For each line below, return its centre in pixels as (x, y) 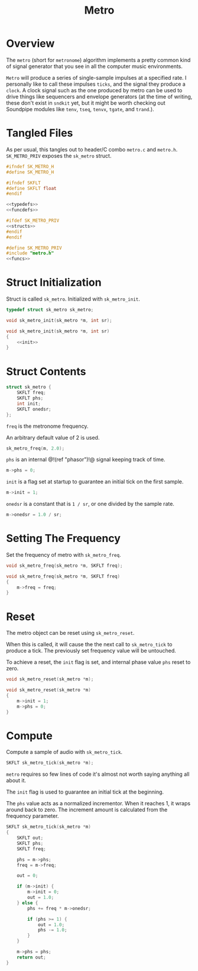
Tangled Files (40, 133)
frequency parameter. (33, 816)
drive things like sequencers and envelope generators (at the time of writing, (99, 96)
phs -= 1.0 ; (52, 930)
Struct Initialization (54, 283)
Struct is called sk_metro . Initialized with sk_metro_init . (73, 299)
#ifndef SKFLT (24, 183)
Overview (30, 43)
